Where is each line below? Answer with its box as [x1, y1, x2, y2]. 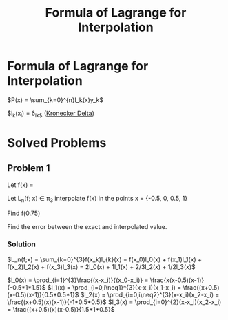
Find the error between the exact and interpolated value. [7, 222, 167, 230]
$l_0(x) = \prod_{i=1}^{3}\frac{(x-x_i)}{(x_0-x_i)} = [7, 276, 149, 284]
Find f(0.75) [7, 209, 41, 217]
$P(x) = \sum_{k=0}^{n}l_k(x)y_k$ [7, 95, 103, 104]
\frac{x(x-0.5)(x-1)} [149, 276, 205, 284]
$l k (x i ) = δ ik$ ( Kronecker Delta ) [7, 109, 95, 119]
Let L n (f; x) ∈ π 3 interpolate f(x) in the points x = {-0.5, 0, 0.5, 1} [7, 194, 188, 204]
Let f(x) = [7, 181, 34, 189]
